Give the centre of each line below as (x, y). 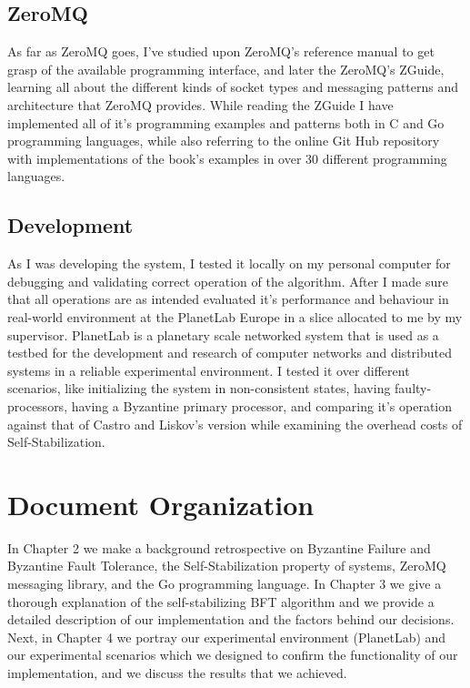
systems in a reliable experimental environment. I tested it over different (209, 370)
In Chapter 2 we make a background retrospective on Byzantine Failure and (219, 547)
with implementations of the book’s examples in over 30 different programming (227, 158)
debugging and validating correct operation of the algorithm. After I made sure (228, 281)
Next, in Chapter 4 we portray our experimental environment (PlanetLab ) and (227, 637)
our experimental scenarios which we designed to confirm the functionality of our (233, 655)
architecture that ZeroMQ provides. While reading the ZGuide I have (200, 104)
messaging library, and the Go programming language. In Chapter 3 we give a (225, 583)
